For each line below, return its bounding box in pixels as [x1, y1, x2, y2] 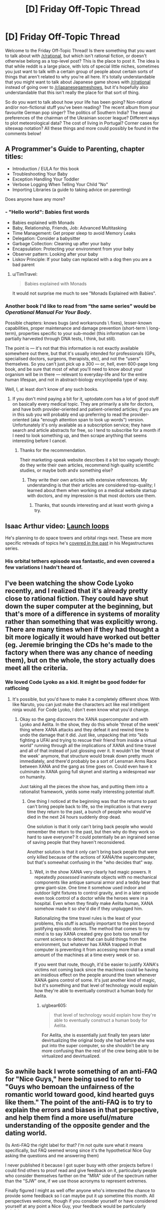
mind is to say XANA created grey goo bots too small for [34, 931, 149, 937]
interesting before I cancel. [12, 438, 67, 444]
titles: [5, 152, 24, 161]
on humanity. [19, 774, 46, 780]
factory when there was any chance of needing [5, 648, 153, 657]
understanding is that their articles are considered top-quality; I [27, 482, 156, 488]
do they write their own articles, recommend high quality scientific [19, 462, 154, 468]
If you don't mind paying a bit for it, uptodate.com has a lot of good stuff [12, 396, 159, 402]
